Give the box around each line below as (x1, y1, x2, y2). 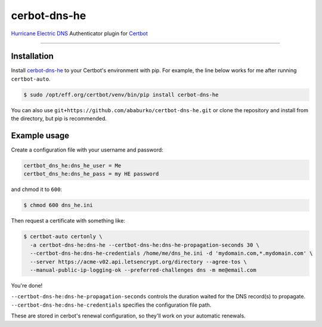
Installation (11, 51, 54, 61)
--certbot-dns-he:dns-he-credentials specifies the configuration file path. (11, 301, 212, 309)
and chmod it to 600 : (11, 186, 63, 193)
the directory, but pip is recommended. (11, 115, 107, 122)
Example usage (11, 131, 70, 141)
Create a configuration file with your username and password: (11, 146, 163, 153)
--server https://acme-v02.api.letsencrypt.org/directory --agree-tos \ (30, 258, 247, 265)
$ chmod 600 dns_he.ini (23, 202, 94, 209)
